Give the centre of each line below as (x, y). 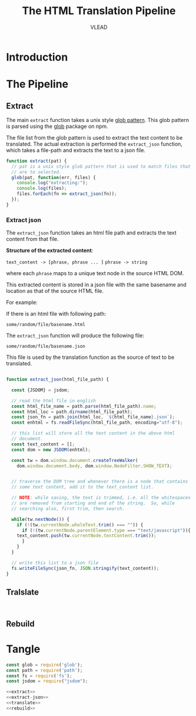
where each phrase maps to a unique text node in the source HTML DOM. (95, 273)
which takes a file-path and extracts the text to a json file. (76, 150)
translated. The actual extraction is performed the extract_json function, (94, 144)
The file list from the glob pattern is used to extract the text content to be (94, 137)
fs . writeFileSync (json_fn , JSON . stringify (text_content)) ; (85, 568)
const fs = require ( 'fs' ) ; (39, 676)
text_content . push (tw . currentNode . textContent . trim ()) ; (87, 536)
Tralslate (23, 592)
